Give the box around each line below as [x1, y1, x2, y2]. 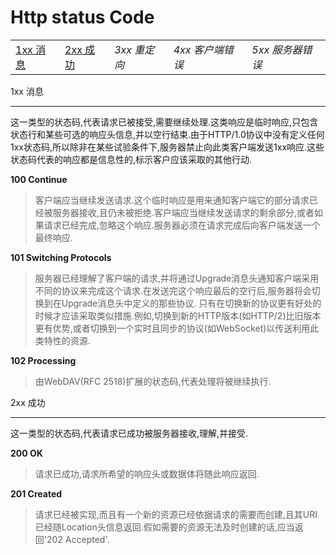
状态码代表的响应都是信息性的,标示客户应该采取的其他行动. [10, 153, 253, 165]
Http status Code [10, 6, 155, 29]
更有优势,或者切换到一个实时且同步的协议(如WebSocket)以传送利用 [34, 322, 311, 334]
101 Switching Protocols [10, 251, 112, 263]
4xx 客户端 [173, 42, 224, 56]
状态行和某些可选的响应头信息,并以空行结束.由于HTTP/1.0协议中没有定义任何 [10, 128, 325, 140]
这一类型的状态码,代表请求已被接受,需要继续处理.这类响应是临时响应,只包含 [10, 116, 319, 128]
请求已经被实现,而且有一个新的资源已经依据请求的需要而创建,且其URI [34, 508, 318, 520]
